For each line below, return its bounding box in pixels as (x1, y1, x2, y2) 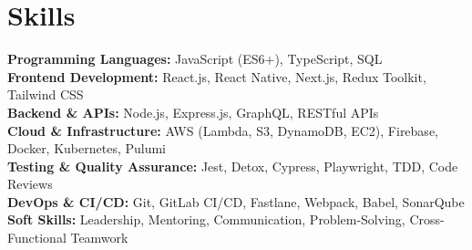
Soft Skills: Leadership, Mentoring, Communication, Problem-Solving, (7, 210, 405, 229)
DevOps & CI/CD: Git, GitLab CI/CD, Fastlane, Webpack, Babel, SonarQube (7, 192, 465, 211)
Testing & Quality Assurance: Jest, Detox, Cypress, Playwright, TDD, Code (7, 156, 458, 175)
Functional (7, 228, 67, 247)
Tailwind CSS (7, 85, 84, 104)
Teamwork (70, 228, 128, 247)
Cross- (409, 210, 445, 229)
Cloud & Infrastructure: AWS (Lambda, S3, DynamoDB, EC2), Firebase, (7, 120, 438, 140)
